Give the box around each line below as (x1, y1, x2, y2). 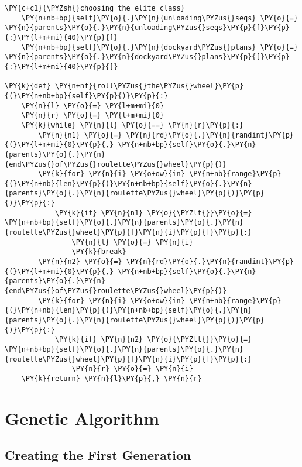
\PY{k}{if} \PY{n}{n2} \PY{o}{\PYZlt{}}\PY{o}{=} (54, 335, 252, 344)
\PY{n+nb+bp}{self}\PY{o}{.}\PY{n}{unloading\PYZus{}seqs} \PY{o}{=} (21, 13, 298, 22)
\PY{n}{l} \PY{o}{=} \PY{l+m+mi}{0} (21, 101, 164, 110)
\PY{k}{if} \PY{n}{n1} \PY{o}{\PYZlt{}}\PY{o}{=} (54, 208, 252, 217)
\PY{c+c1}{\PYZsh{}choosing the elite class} (5, 4, 185, 12)
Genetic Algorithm (5, 406, 160, 430)
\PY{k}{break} (71, 248, 126, 256)
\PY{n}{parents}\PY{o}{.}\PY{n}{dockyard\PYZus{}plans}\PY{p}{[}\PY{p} (5, 53, 290, 61)
